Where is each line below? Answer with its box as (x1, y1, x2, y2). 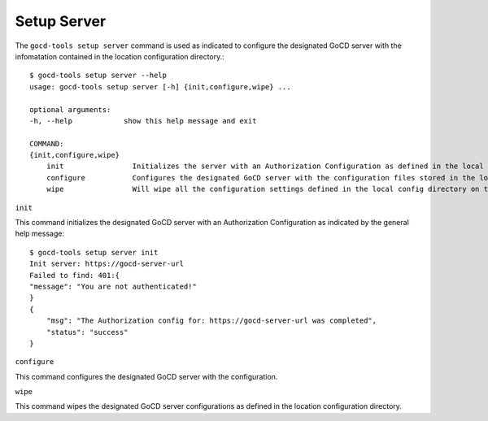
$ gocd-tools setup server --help (29, 71, 167, 80)
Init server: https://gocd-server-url (29, 259, 185, 268)
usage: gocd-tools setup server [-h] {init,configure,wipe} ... (29, 82, 292, 91)
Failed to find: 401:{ (29, 271, 120, 280)
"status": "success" (46, 328, 129, 336)
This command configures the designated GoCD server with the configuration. (15, 371, 278, 381)
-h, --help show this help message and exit (29, 116, 257, 125)
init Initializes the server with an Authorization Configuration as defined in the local (46, 162, 484, 171)
